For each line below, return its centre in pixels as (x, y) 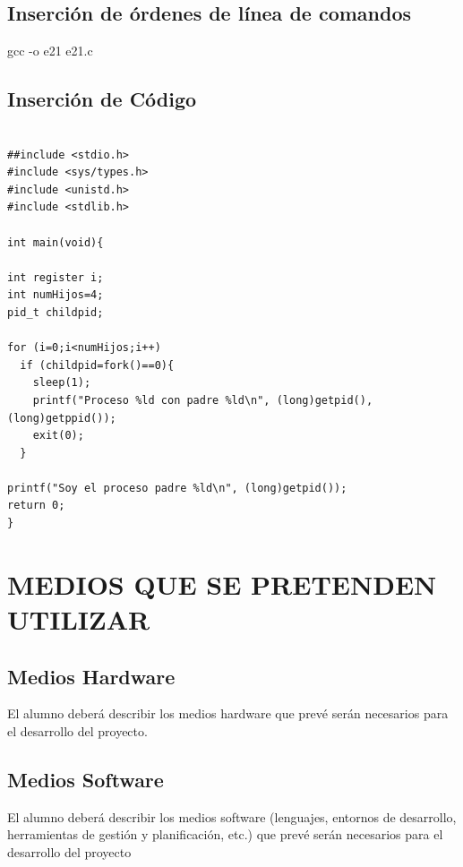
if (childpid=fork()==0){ (97, 365)
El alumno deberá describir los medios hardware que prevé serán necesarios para (228, 713)
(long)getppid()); (62, 418)
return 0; (36, 506)
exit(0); (58, 436)
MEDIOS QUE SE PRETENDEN (222, 584)
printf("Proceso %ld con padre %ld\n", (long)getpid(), (203, 400)
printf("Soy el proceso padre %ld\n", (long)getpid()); (177, 488)
